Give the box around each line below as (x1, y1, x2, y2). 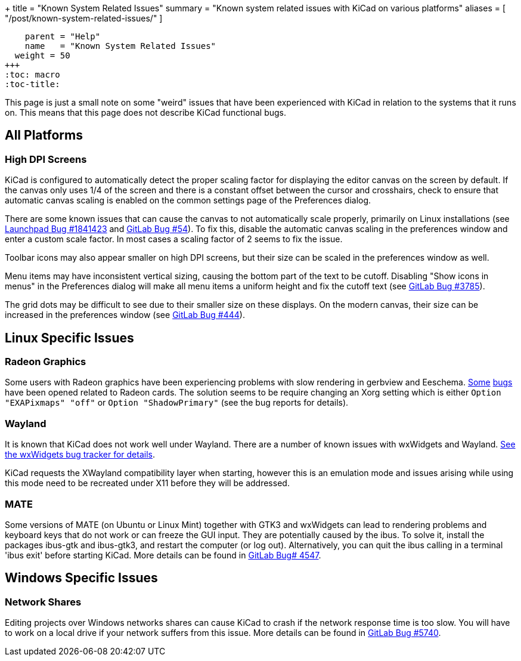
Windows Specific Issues (5, 570, 158, 586)
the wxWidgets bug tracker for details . (5, 449, 155, 460)
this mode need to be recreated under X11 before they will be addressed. (5, 478, 290, 489)
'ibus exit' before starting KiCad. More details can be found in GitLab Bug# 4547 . (5, 549, 321, 560)
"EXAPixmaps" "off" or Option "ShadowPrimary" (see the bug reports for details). (5, 397, 349, 408)
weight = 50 (14, 51, 70, 60)
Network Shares (5, 595, 82, 608)
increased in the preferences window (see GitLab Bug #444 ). (5, 310, 245, 320)
